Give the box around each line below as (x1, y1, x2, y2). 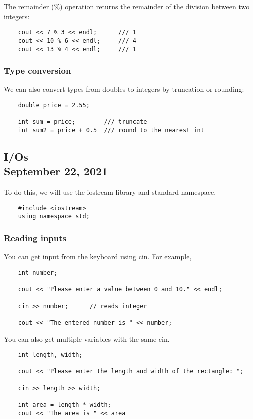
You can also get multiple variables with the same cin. (4, 333, 170, 344)
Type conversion (4, 64, 71, 77)
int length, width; (18, 351, 83, 359)
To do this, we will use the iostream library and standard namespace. (4, 187, 216, 197)
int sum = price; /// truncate (18, 118, 147, 126)
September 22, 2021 (4, 163, 108, 179)
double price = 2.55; (18, 101, 90, 109)
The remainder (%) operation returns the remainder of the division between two (4, 1, 250, 11)
